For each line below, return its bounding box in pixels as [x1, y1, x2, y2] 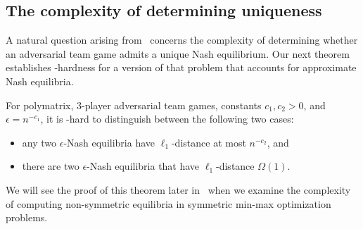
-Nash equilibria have [63, 135, 155, 149]
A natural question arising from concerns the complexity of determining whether [6, 32, 358, 47]
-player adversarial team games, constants [82, 97, 262, 112]
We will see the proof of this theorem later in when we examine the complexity [6, 182, 351, 197]
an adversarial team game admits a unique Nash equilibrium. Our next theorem [6, 46, 350, 61]
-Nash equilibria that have [87, 159, 200, 173]
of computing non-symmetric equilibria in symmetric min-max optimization [6, 196, 331, 211]
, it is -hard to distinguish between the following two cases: [40, 111, 294, 126]
